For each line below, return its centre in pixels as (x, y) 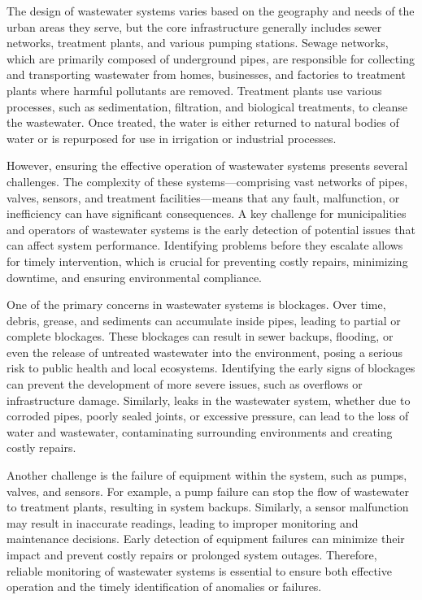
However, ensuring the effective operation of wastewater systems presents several (207, 165)
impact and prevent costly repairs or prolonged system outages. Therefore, (192, 554)
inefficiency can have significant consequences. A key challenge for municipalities (207, 213)
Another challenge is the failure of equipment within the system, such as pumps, (207, 475)
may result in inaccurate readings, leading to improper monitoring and (183, 522)
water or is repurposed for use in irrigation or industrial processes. (172, 138)
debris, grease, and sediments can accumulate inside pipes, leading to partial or (204, 320)
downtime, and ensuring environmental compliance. (135, 277)
